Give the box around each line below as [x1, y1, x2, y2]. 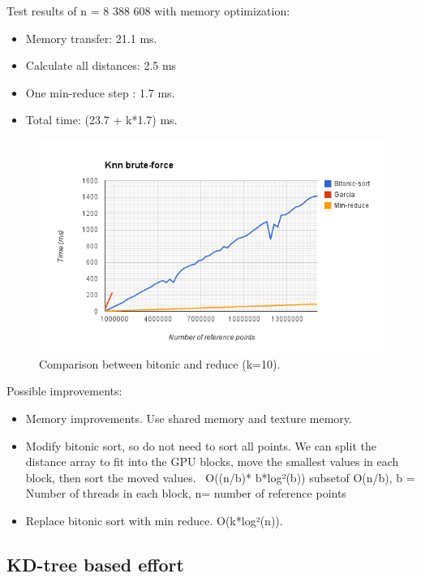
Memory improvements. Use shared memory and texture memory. [25, 409, 352, 426]
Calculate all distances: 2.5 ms [25, 57, 177, 74]
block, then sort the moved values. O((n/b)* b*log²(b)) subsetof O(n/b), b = [25, 468, 415, 485]
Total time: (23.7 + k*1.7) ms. [25, 111, 178, 128]
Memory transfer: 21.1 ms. [25, 29, 157, 46]
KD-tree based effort [6, 551, 184, 576]
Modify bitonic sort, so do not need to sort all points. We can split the [25, 437, 376, 454]
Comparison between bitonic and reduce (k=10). [39, 355, 281, 372]
